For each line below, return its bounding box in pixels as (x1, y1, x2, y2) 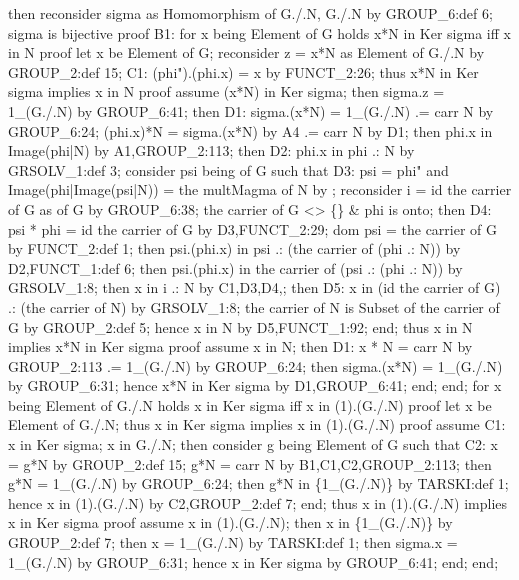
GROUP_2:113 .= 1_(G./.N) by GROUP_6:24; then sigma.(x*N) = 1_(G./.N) (8, 355, 503, 376)
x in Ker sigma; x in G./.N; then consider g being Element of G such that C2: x (8, 434, 498, 455)
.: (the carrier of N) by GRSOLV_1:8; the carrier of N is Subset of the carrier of (8, 296, 500, 317)
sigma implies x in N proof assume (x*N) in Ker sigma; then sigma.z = (8, 81, 445, 102)
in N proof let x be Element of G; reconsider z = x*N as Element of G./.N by (8, 42, 485, 63)
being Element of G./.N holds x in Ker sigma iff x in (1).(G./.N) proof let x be (8, 394, 492, 415)
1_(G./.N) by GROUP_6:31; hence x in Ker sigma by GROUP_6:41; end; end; (8, 551, 499, 572)
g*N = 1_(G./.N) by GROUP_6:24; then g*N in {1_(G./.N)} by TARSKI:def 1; (8, 473, 509, 494)
